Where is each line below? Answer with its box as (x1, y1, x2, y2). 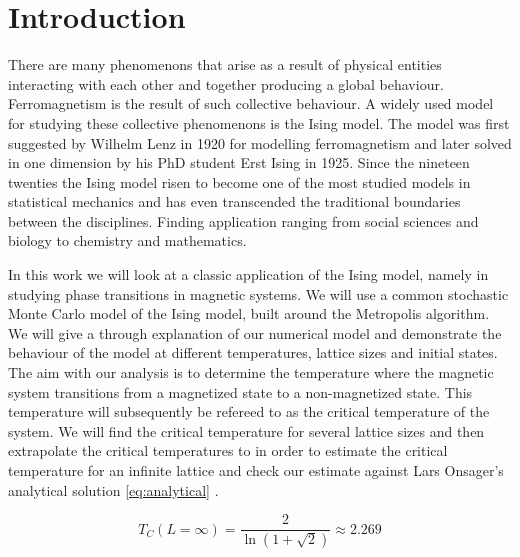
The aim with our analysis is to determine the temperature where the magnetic (8, 362, 494, 383)
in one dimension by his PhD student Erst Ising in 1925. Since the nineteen (8, 152, 470, 173)
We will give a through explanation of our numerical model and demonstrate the (8, 322, 502, 343)
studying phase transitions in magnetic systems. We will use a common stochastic (8, 283, 509, 304)
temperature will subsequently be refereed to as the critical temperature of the (8, 401, 490, 422)
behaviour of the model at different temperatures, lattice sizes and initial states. (8, 342, 498, 363)
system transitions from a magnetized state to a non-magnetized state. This (8, 381, 473, 402)
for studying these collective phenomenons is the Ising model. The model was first (8, 112, 510, 133)
